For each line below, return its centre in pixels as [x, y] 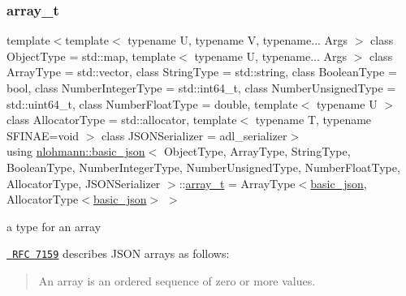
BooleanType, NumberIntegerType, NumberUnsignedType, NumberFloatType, [203, 167]
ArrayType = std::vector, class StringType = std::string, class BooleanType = [202, 72]
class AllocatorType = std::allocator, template [122, 120]
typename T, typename [313, 120]
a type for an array [54, 226]
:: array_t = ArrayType [237, 183]
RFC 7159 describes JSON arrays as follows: [121, 253]
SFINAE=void [43, 135]
